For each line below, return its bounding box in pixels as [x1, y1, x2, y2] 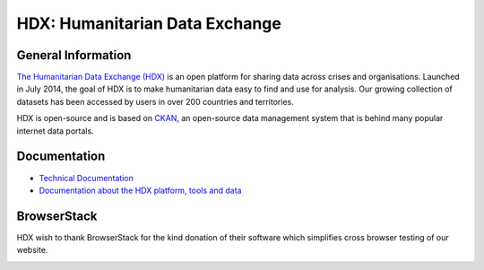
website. [16, 245, 48, 256]
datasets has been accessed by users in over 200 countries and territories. [16, 96, 295, 107]
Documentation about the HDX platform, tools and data [39, 185, 242, 196]
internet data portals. [16, 126, 94, 136]
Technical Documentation [39, 172, 134, 183]
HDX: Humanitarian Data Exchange [16, 13, 281, 33]
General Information [16, 48, 132, 63]
